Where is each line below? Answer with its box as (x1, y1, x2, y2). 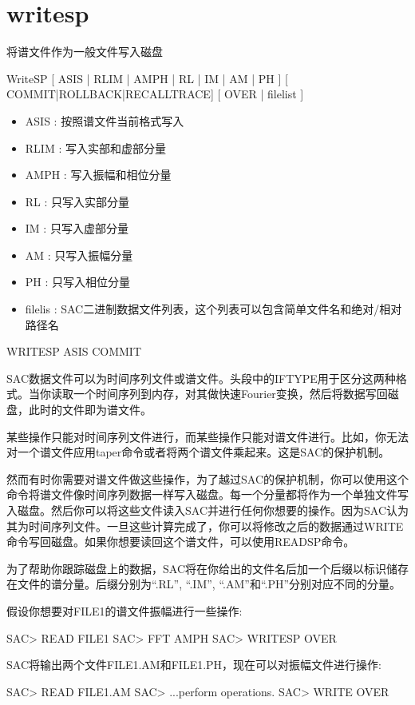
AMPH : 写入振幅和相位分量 (25, 166, 172, 183)
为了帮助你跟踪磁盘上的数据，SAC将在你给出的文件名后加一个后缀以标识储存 (6, 560, 409, 576)
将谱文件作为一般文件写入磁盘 (6, 43, 163, 60)
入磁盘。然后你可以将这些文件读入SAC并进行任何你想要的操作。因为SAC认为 (6, 502, 409, 518)
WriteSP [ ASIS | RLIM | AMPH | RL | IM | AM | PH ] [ (6, 70, 288, 86)
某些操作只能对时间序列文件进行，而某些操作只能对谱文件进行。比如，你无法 (6, 428, 409, 444)
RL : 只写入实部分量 (25, 193, 130, 209)
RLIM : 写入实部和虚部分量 (25, 139, 166, 156)
